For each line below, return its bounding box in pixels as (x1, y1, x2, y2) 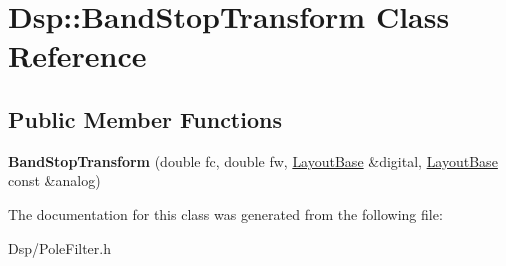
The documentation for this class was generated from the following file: (8, 203, 443, 224)
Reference (8, 35, 147, 76)
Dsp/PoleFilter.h (8, 237, 111, 258)
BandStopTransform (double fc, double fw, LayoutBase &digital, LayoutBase (8, 150, 498, 171)
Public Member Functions (8, 103, 282, 134)
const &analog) (8, 170, 101, 191)
